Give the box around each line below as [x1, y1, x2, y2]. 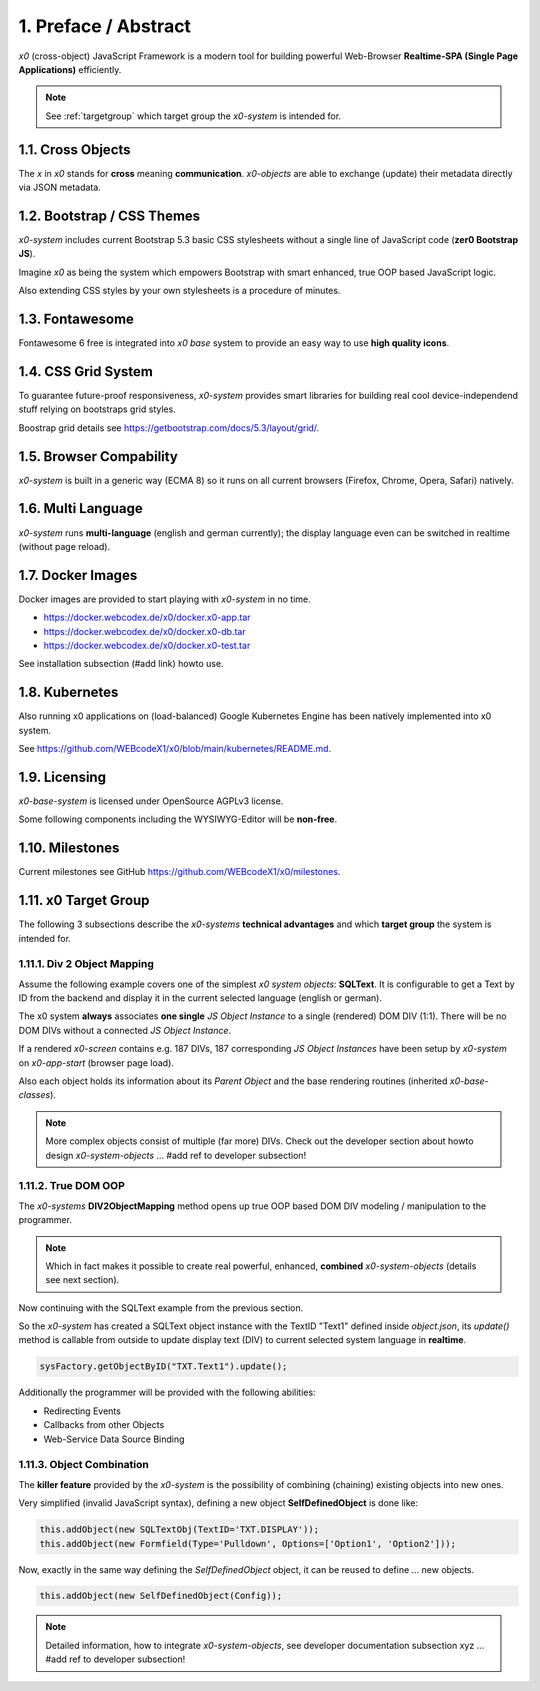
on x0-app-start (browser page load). [18, 1056, 175, 1069]
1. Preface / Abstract [18, 15, 192, 37]
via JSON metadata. [18, 181, 102, 194]
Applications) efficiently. [18, 63, 122, 75]
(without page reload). [18, 540, 110, 552]
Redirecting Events [43, 1405, 122, 1417]
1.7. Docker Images [18, 566, 138, 584]
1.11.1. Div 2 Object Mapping [18, 957, 155, 971]
